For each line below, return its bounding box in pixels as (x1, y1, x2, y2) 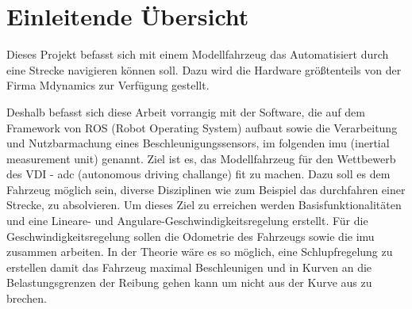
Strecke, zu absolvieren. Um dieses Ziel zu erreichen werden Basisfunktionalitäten (6, 196, 402, 213)
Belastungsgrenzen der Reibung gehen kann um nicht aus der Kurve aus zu (6, 274, 372, 291)
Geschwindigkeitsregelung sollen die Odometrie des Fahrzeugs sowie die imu (6, 227, 375, 244)
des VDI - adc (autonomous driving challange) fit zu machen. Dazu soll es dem (6, 166, 391, 182)
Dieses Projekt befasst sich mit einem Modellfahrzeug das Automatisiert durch (6, 46, 389, 63)
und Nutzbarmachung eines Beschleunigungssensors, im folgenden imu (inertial (6, 135, 390, 151)
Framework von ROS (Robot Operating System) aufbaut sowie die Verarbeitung (6, 119, 398, 135)
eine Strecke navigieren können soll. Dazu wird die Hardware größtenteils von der (6, 61, 402, 78)
